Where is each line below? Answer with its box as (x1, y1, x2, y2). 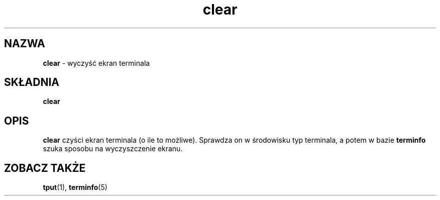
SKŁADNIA (4, 76, 59, 89)
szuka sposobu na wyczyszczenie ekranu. (43, 144, 183, 153)
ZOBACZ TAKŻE (4, 161, 86, 174)
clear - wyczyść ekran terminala (43, 58, 150, 67)
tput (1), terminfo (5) (43, 183, 107, 192)
